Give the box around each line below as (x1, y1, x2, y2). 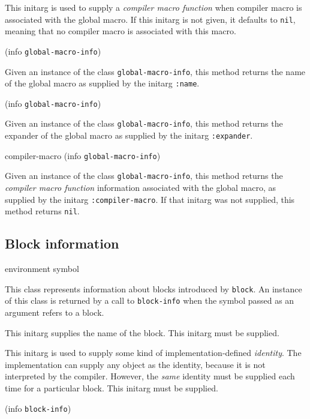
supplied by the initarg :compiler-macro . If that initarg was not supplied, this (5, 193, 295, 205)
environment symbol (5, 262, 79, 275)
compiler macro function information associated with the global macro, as (5, 181, 276, 194)
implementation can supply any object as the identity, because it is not (5, 358, 266, 370)
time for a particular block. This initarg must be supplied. (5, 382, 218, 394)
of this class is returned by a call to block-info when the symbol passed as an (5, 294, 294, 307)
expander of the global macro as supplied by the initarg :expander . (5, 129, 253, 142)
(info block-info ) (5, 402, 71, 414)
